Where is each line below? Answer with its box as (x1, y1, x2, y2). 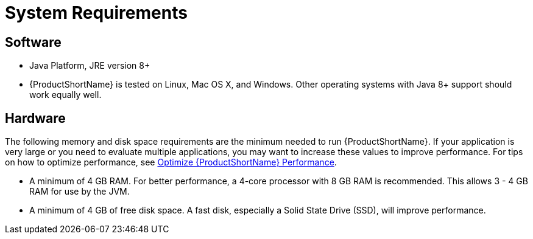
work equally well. (29, 89, 102, 100)
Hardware (5, 110, 66, 126)
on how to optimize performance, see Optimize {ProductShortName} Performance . (5, 157, 337, 168)
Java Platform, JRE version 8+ (29, 60, 150, 71)
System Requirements (5, 2, 188, 23)
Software (5, 34, 62, 50)
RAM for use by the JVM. (29, 186, 130, 197)
